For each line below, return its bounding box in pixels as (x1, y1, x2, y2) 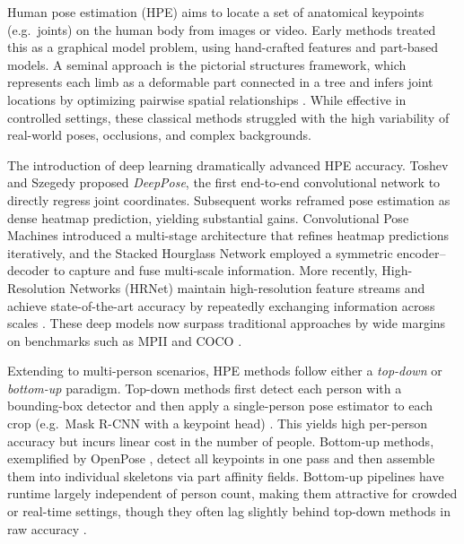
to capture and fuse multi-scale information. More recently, (53, 261, 378, 280)
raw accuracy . (7, 519, 87, 538)
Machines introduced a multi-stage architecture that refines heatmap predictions (7, 226, 450, 245)
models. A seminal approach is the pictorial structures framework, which (7, 55, 407, 73)
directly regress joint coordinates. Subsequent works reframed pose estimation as (7, 190, 451, 209)
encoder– (397, 243, 446, 262)
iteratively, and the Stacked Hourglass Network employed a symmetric (7, 243, 393, 262)
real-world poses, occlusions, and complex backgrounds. (7, 125, 311, 144)
